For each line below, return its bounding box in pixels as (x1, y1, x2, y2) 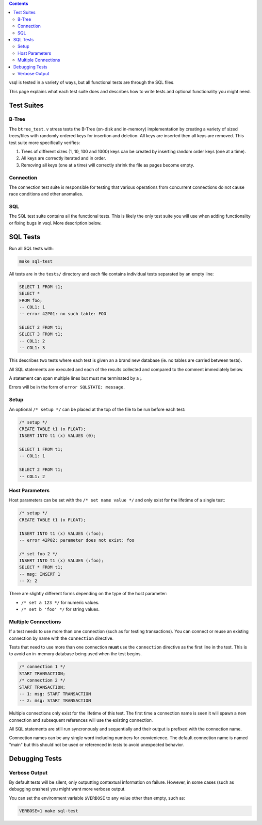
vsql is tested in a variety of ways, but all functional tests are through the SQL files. (9, 80, 175, 85)
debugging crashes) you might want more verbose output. (9, 786, 126, 792)
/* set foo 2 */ (19, 551, 58, 556)
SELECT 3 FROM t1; (19, 331, 63, 337)
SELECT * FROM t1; (19, 565, 63, 570)
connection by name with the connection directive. (9, 635, 114, 641)
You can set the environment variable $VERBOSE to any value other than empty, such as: (9, 795, 185, 801)
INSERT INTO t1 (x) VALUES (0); (19, 433, 97, 438)
